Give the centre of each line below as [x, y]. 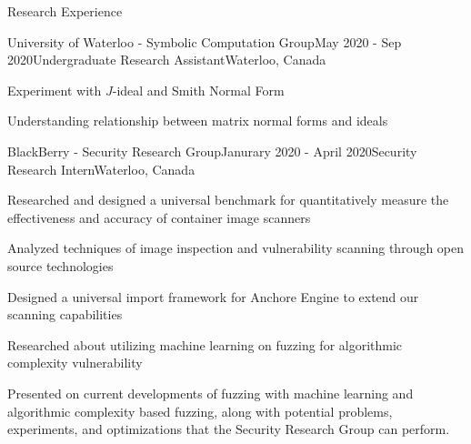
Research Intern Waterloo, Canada [101, 169]
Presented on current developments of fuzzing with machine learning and [210, 393]
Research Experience [65, 11]
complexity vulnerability [75, 363]
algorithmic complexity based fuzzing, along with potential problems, [200, 411]
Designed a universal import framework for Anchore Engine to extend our [213, 296]
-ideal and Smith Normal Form [198, 90]
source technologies [60, 265]
